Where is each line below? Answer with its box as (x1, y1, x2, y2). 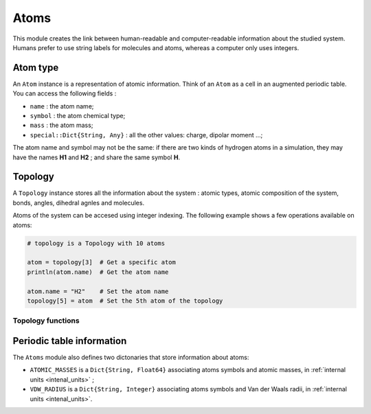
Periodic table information (12, 335, 127, 347)
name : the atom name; (30, 102, 94, 110)
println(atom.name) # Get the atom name (27, 268, 169, 276)
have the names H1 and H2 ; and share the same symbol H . (12, 153, 181, 161)
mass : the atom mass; (30, 121, 93, 130)
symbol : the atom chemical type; (30, 112, 126, 120)
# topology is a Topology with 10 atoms (27, 239, 165, 247)
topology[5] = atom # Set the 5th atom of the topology (27, 297, 223, 305)
